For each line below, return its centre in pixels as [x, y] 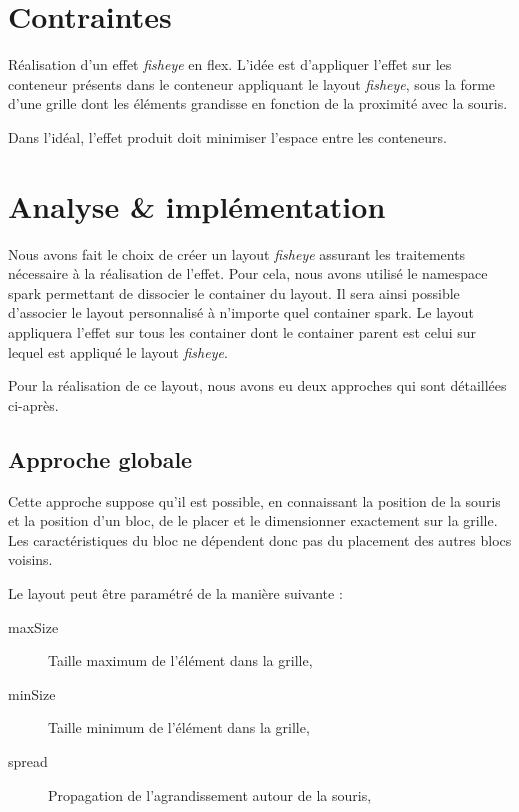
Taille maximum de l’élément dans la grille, [180, 660]
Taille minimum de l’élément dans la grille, [179, 727]
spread [28, 760]
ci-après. [33, 404]
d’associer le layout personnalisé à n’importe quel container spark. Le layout [241, 312]
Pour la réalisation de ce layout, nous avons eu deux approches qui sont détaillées [257, 385]
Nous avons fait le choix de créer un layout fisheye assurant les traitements [237, 253]
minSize [32, 693]
